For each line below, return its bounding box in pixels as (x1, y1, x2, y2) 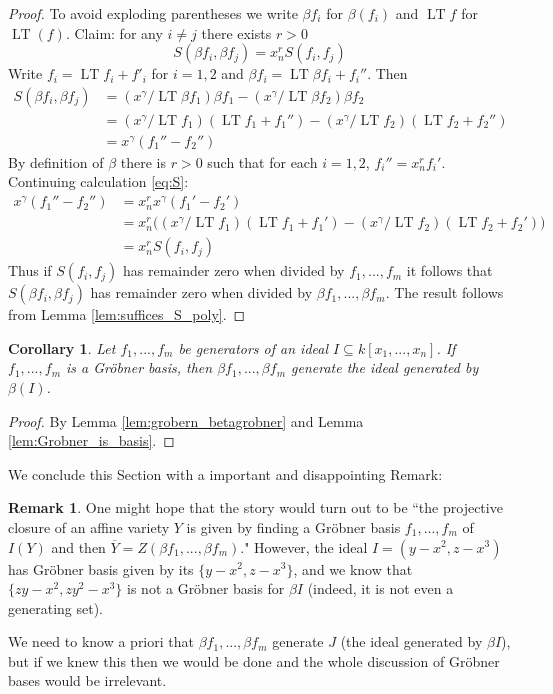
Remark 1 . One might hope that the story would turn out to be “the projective (8, 497, 503, 518)
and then (51, 536, 106, 557)
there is (120, 151, 166, 172)
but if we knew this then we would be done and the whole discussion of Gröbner (8, 650, 500, 671)
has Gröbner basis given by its (8, 558, 194, 579)
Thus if (8, 260, 52, 281)
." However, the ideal (240, 536, 368, 557)
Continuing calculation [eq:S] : (8, 171, 189, 192)
